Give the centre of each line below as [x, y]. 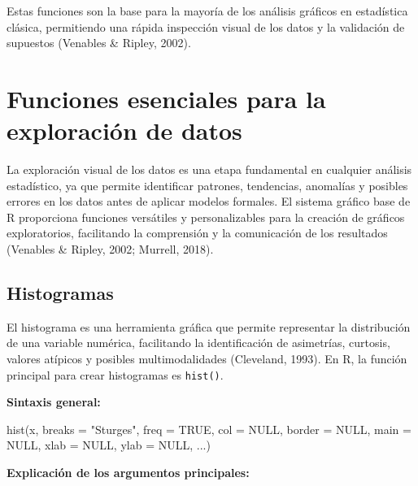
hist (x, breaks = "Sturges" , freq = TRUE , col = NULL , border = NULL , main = [209, 429]
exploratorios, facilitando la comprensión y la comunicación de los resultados [197, 233]
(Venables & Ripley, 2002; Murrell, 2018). [110, 249]
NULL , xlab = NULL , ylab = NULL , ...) [109, 445]
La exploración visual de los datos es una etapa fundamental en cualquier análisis [209, 169]
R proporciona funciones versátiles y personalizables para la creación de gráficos [206, 217]
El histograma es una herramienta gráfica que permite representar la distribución [209, 326]
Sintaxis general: [54, 402]
